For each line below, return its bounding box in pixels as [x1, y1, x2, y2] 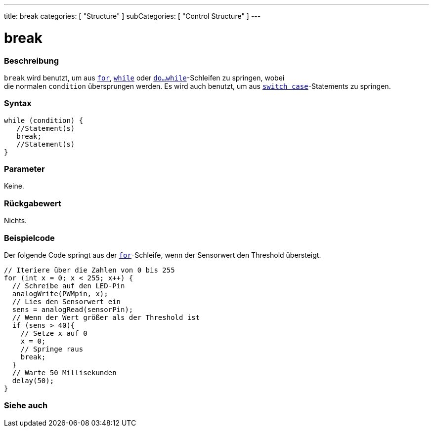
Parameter [4, 164, 45, 174]
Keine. [4, 182, 24, 191]
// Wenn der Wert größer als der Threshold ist [12, 313, 200, 321]
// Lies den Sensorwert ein [12, 297, 121, 306]
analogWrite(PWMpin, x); [12, 289, 108, 298]
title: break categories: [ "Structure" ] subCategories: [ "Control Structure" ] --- [4, 12, 261, 20]
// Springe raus [20, 345, 84, 353]
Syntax [4, 98, 32, 109]
